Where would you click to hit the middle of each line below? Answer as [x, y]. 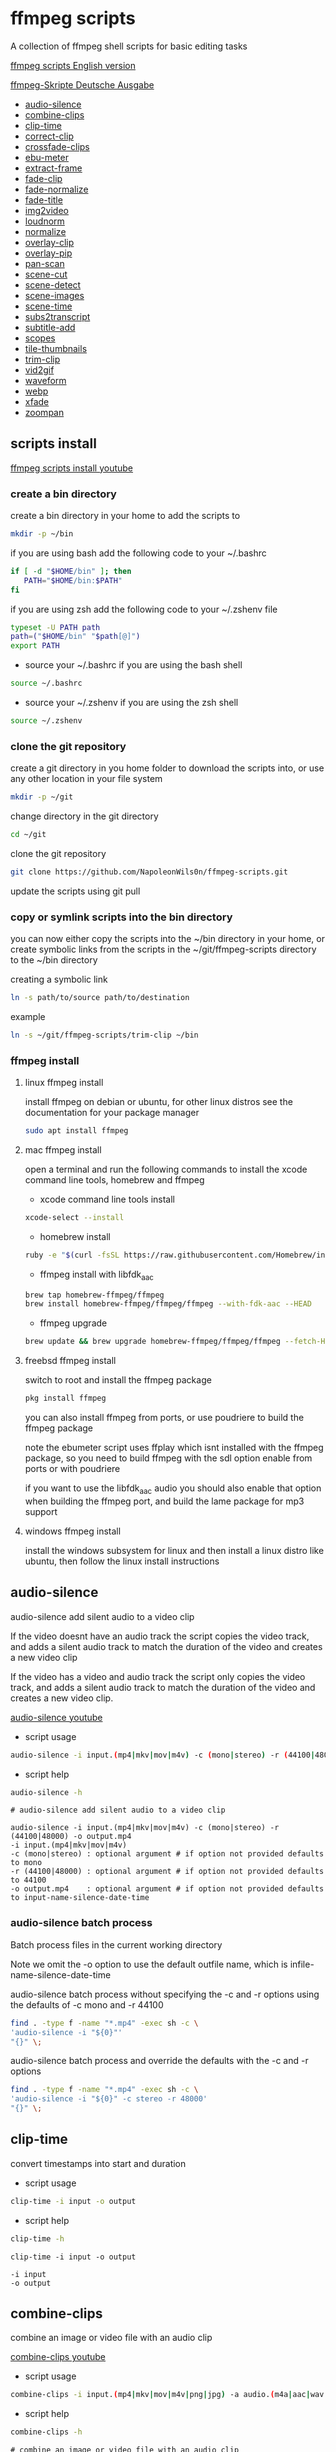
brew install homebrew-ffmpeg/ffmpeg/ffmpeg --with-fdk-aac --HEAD [168, 1304]
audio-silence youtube [56, 1717]
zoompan [44, 412]
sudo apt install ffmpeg [76, 1131]
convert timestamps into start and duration [98, 2163]
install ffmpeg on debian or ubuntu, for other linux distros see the [158, 1102]
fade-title [43, 199]
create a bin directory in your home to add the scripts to [125, 516]
